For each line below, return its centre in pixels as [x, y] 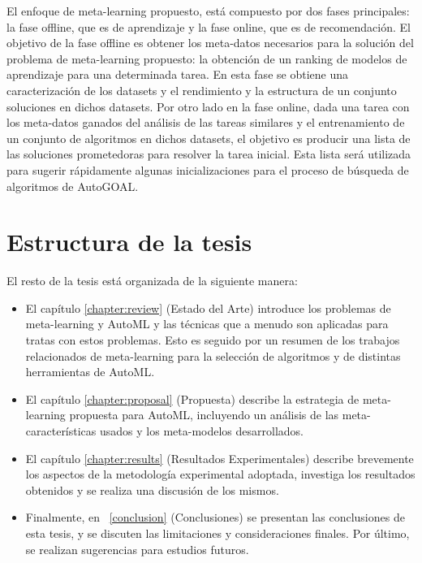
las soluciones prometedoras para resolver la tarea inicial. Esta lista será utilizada [209, 154]
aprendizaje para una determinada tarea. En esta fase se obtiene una [177, 74]
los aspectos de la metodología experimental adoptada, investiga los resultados [220, 474]
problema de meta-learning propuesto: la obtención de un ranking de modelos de [207, 58]
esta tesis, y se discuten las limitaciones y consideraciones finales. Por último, [217, 533]
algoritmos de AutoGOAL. [73, 186]
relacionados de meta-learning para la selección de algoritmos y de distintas [213, 355]
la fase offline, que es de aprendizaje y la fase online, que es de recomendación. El [209, 26]
